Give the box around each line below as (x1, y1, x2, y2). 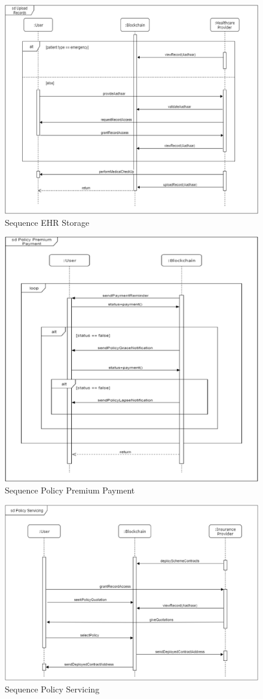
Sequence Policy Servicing (5, 683, 100, 695)
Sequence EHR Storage (5, 216, 90, 228)
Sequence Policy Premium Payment (5, 484, 135, 496)
